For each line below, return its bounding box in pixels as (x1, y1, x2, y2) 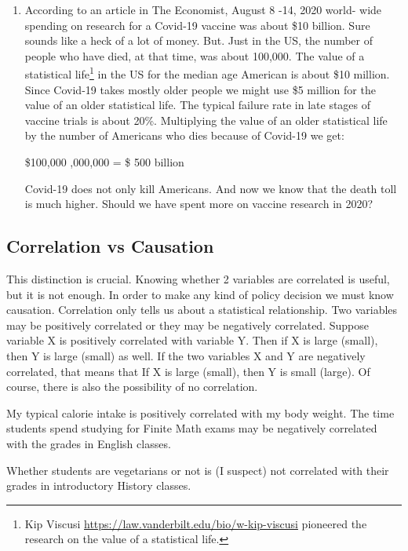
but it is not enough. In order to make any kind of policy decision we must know (6, 286, 394, 302)
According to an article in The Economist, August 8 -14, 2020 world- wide (24, 2, 382, 17)
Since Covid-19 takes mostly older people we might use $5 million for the (24, 81, 376, 97)
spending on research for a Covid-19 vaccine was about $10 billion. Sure (24, 16, 370, 33)
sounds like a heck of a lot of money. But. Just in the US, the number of (24, 32, 373, 49)
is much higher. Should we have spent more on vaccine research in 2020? (24, 195, 373, 212)
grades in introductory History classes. (6, 477, 191, 494)
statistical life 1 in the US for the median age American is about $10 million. (24, 64, 390, 82)
